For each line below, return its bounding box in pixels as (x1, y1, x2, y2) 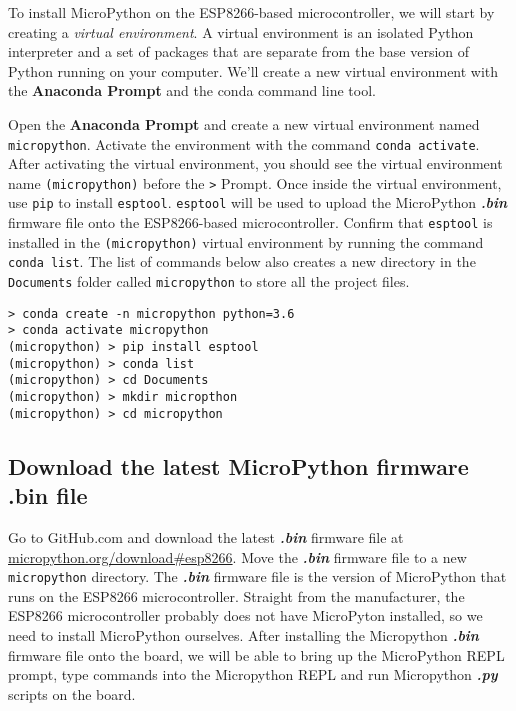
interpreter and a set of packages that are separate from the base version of (8, 41, 470, 62)
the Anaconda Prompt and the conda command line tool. (8, 80, 376, 101)
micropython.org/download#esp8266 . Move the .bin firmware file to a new (8, 546, 467, 567)
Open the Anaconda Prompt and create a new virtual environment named (8, 113, 480, 134)
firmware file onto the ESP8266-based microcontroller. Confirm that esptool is (8, 212, 493, 233)
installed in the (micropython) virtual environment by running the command (8, 231, 484, 252)
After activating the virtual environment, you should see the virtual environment (8, 153, 503, 174)
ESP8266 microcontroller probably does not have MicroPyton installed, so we (8, 605, 483, 626)
